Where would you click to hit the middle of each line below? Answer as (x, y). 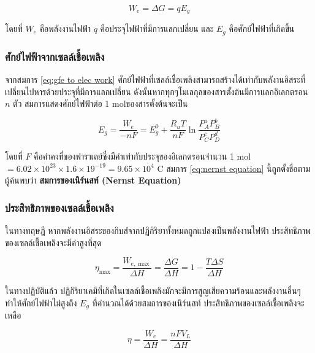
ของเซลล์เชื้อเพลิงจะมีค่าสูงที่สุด (53, 242)
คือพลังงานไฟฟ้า (65, 29)
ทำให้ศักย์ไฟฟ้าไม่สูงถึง (41, 302)
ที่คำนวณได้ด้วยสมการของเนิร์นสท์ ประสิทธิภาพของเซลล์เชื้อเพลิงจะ (198, 302)
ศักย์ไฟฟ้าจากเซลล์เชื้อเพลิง (55, 56)
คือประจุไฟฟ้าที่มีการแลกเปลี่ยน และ (157, 29)
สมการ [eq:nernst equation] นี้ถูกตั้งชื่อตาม (238, 168)
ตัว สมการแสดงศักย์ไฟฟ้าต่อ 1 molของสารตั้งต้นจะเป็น (101, 103)
